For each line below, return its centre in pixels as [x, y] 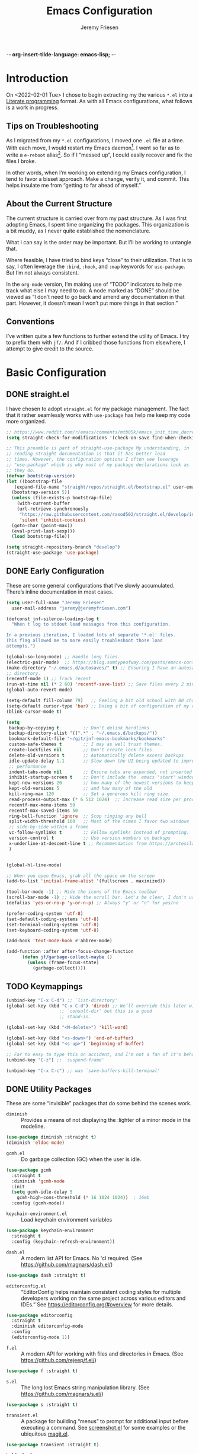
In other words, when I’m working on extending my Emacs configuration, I [96, 173]
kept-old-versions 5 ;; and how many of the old [80, 789]
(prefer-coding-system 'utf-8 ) [45, 913]
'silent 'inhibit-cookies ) [52, 520]
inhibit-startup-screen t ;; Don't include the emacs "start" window [102, 777]
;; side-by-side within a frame [49, 827]
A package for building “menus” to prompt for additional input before [105, 1421]
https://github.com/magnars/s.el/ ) [62, 1394]
